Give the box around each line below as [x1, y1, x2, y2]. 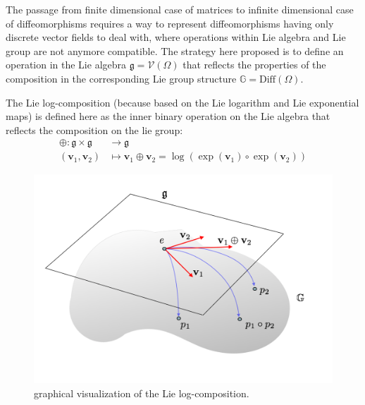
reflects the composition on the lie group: [6, 122, 183, 137]
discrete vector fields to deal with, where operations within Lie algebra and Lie [6, 30, 346, 44]
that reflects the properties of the [182, 57, 326, 72]
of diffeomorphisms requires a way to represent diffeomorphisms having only [6, 16, 334, 30]
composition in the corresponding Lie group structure [6, 71, 237, 85]
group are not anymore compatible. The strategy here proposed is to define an [6, 43, 344, 58]
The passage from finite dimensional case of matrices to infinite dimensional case [6, 2, 354, 16]
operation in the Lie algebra [6, 57, 127, 72]
